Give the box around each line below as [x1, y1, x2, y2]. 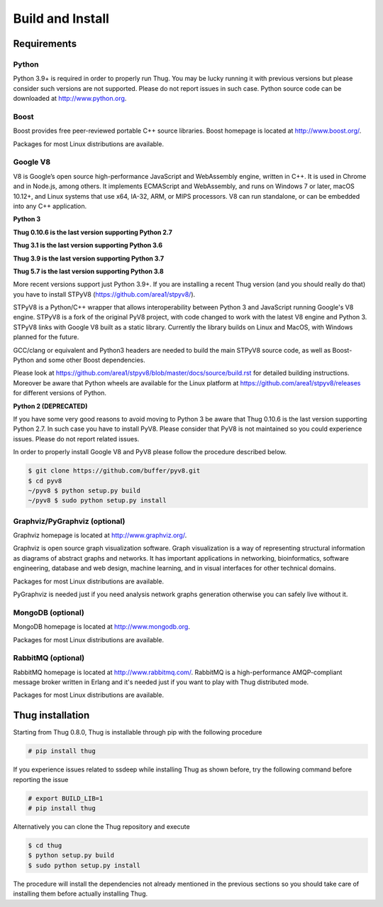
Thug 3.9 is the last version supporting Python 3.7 [13, 254, 165, 263]
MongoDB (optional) [13, 608, 84, 617]
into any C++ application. [13, 202, 87, 210]
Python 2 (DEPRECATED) [13, 402, 88, 410]
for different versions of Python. [13, 389, 106, 397]
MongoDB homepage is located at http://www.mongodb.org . [13, 622, 191, 631]
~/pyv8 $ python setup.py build [28, 486, 141, 495]
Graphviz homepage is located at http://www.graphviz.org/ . [13, 531, 187, 539]
